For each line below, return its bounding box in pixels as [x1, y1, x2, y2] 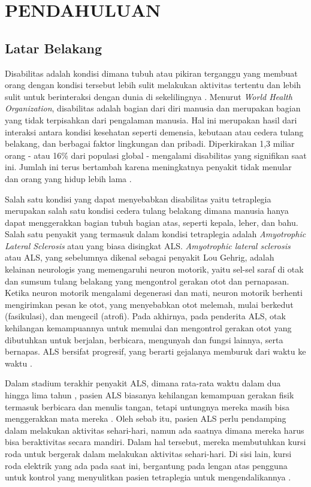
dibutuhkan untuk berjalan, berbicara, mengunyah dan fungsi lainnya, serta [5, 333, 283, 346]
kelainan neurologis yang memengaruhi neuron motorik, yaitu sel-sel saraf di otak [5, 263, 304, 276]
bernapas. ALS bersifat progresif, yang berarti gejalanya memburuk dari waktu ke [5, 345, 306, 358]
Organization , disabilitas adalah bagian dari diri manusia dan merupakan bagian [5, 102, 301, 114]
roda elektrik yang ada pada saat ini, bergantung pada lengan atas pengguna [5, 459, 288, 471]
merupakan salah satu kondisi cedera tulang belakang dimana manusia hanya [5, 204, 289, 217]
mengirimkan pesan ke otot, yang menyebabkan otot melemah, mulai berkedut [5, 298, 294, 310]
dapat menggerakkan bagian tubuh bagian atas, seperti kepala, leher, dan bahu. [5, 216, 298, 228]
